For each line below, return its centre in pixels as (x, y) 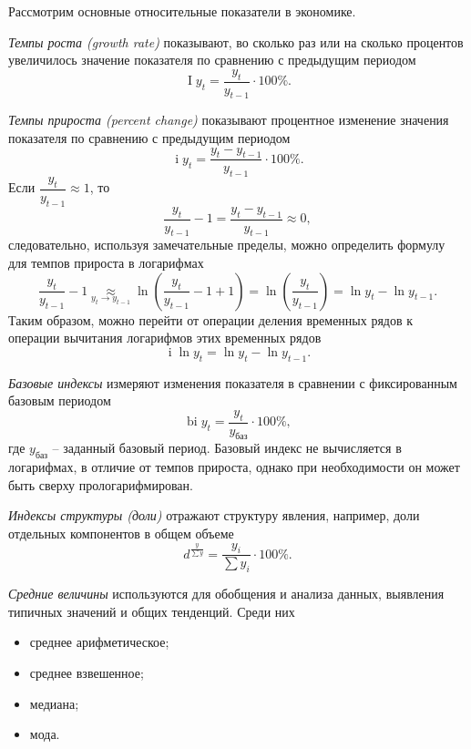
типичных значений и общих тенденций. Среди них (152, 611)
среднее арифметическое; (99, 642)
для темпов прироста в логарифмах (106, 263)
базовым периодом (60, 400)
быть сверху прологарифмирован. (101, 484)
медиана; (54, 703)
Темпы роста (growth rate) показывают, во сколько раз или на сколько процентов (236, 41)
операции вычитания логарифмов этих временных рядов (165, 338)
